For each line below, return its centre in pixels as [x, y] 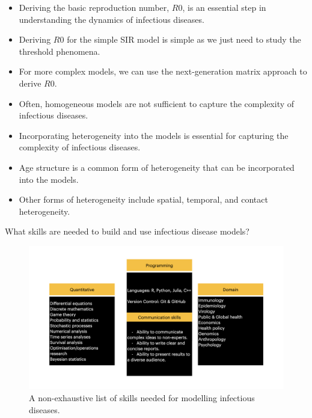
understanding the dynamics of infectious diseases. [112, 19]
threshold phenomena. [60, 51]
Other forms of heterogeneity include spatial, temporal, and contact [143, 199]
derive [30, 83]
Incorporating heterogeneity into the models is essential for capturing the [154, 135]
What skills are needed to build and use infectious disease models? [127, 231]
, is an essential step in [224, 7]
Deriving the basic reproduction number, [94, 7]
